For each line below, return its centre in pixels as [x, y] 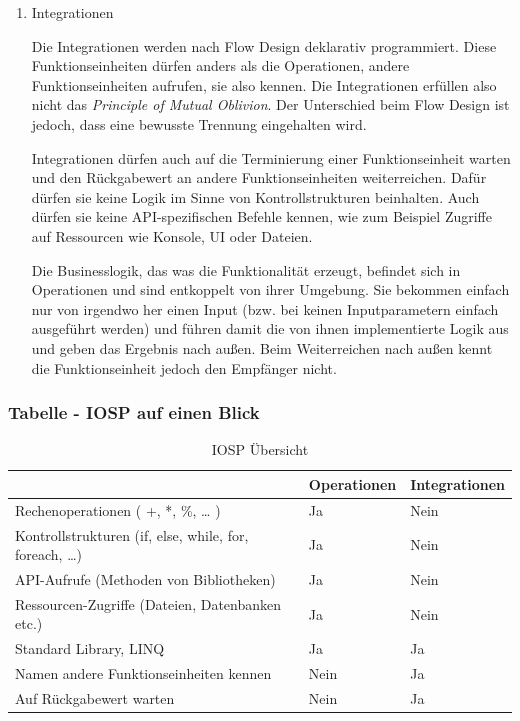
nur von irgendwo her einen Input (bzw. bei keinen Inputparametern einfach [265, 308]
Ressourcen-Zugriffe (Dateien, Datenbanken [148, 603]
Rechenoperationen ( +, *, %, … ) [118, 509]
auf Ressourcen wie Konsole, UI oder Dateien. [172, 235]
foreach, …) [48, 554]
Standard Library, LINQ [90, 648]
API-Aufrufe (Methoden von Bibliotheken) [145, 579]
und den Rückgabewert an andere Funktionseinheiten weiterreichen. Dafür [259, 177]
